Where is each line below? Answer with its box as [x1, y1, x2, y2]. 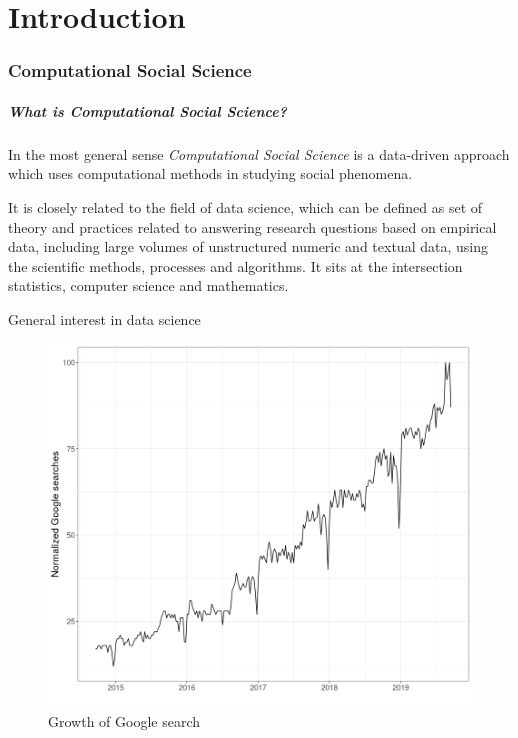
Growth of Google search [48, 710, 201, 731]
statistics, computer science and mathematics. [8, 275, 289, 296]
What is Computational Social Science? [8, 100, 287, 121]
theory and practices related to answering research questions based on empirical [8, 216, 497, 237]
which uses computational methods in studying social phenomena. [8, 163, 413, 184]
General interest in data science [8, 308, 201, 329]
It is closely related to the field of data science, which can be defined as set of [8, 196, 483, 217]
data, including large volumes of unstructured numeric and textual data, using [8, 236, 488, 257]
